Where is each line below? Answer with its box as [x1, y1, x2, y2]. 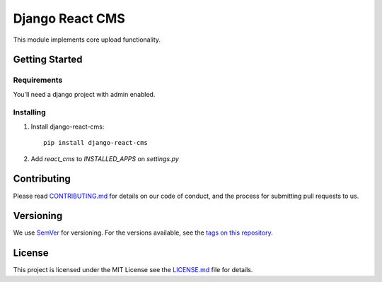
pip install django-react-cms [43, 139, 149, 147]
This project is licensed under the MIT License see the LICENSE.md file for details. [13, 266, 253, 274]
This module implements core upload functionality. [13, 35, 161, 44]
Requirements [13, 75, 63, 85]
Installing [13, 107, 46, 117]
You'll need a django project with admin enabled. [13, 90, 156, 98]
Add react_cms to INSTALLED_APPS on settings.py [30, 154, 180, 163]
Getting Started [13, 54, 83, 66]
